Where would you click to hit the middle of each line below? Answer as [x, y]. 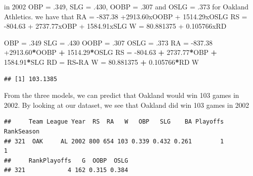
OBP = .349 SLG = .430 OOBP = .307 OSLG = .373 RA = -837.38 [108, 42]
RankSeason [22, 131]
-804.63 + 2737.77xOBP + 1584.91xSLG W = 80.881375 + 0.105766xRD [115, 26]
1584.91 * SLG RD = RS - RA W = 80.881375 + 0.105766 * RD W [101, 62]
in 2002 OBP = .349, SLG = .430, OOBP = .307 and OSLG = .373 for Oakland [126, 6]
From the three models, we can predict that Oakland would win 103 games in [122, 95]
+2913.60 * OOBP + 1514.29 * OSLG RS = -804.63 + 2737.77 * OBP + [111, 52]
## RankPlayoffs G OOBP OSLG [66, 160]
